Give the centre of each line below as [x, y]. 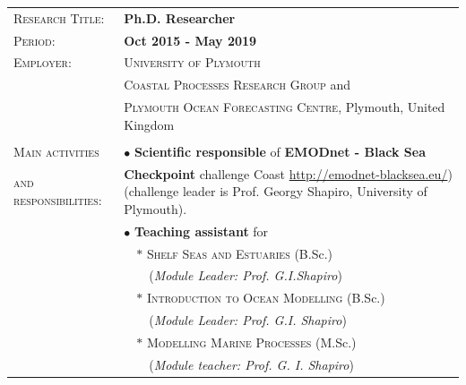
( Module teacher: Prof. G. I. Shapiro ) [251, 364]
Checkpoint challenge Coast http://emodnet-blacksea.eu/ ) [288, 173]
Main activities [56, 151]
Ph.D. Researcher [180, 17]
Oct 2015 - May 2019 [190, 40]
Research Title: [59, 17]
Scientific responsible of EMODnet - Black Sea [280, 151]
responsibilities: [58, 200]
